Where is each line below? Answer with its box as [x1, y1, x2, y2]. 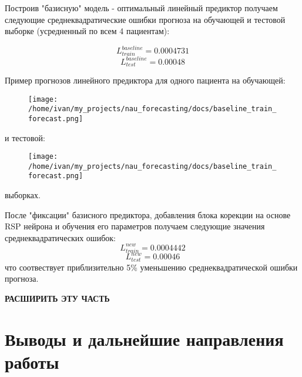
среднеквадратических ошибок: [5, 231, 116, 243]
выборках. [5, 189, 41, 201]
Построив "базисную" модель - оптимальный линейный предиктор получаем [5, 2, 278, 14]
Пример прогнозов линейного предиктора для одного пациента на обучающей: [5, 74, 286, 86]
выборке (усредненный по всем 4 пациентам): [5, 25, 170, 37]
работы [5, 349, 59, 373]
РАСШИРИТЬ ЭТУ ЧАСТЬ [5, 292, 110, 304]
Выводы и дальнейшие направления [5, 326, 284, 351]
